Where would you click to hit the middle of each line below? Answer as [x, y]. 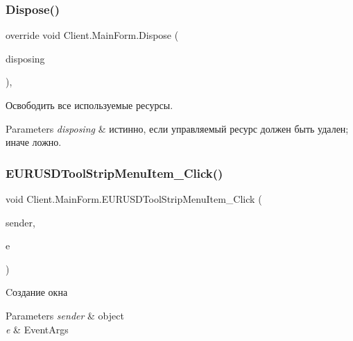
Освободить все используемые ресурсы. [89, 105]
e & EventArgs [37, 329]
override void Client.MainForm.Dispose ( [92, 35]
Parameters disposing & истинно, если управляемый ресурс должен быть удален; [177, 128]
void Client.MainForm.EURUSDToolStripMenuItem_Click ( [134, 199]
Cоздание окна [37, 292]
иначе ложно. [34, 142]
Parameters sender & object [65, 315]
